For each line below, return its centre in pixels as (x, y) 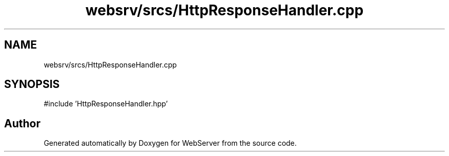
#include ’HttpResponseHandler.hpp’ (106, 104)
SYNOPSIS (32, 84)
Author (22, 123)
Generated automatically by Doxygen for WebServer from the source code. (170, 143)
